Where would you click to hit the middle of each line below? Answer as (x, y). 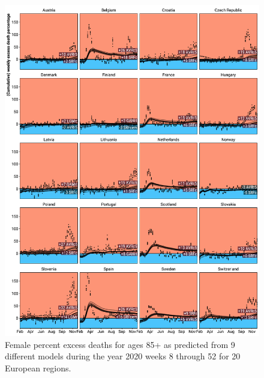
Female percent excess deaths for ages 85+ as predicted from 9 (120, 344)
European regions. (38, 367)
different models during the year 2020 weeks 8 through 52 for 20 (123, 356)
